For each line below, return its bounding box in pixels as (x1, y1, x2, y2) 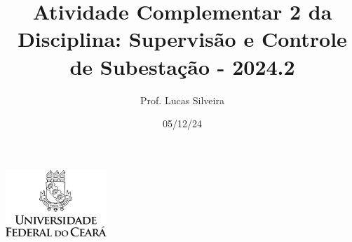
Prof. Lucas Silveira (140, 92, 224, 107)
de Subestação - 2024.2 (69, 52, 295, 80)
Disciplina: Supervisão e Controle (18, 24, 347, 53)
